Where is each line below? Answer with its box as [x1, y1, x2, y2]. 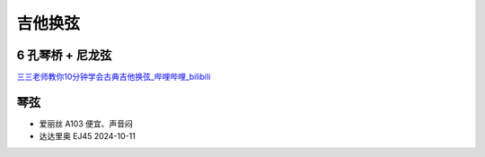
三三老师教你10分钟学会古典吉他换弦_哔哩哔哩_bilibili [16, 72, 211, 83]
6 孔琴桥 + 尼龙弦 [16, 48, 112, 63]
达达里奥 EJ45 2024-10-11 [39, 131, 137, 142]
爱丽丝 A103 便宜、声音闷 [39, 118, 134, 129]
